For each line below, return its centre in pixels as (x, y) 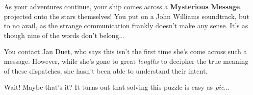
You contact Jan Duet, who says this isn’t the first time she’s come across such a (126, 51)
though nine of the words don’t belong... (64, 35)
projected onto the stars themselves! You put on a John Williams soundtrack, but (127, 16)
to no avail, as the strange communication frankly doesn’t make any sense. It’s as (126, 26)
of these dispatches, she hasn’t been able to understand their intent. (106, 70)
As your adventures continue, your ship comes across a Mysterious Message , (123, 6)
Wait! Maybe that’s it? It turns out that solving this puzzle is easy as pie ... (117, 87)
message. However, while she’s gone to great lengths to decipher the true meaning (126, 61)
